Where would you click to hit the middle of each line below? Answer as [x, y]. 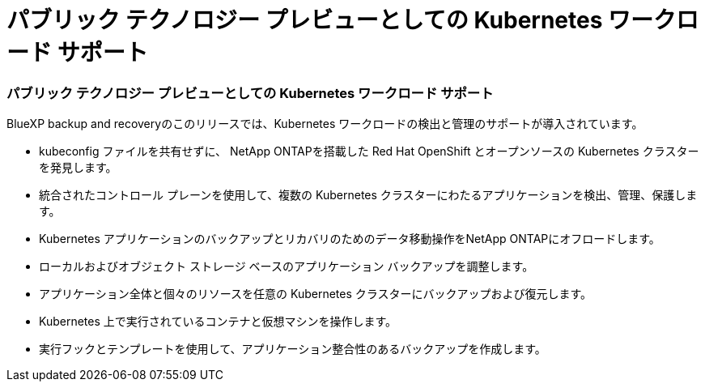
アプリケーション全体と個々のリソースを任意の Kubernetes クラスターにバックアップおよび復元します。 [316, 294]
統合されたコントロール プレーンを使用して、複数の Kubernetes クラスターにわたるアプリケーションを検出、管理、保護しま [368, 195]
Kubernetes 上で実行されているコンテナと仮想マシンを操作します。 [218, 322]
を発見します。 [78, 168]
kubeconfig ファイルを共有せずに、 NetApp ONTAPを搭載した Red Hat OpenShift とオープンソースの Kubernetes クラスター [369, 151]
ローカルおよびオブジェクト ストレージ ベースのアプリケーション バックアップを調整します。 [287, 266]
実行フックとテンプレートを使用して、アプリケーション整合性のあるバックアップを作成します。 [293, 349]
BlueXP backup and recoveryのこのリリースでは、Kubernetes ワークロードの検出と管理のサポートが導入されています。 [325, 124]
